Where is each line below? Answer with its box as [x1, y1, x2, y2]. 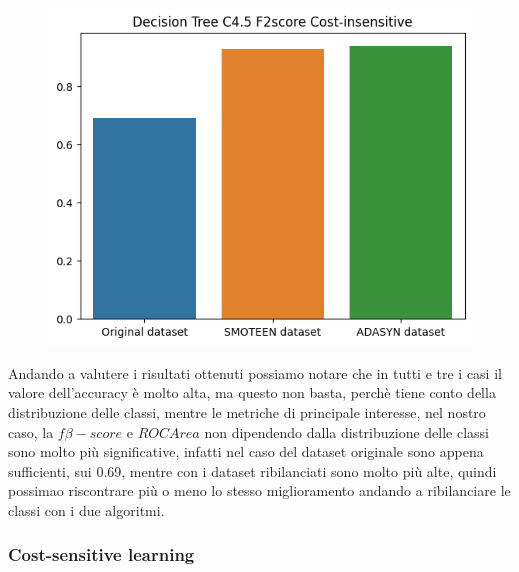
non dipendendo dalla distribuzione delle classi [204, 421, 489, 442]
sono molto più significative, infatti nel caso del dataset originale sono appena [8, 441, 484, 462]
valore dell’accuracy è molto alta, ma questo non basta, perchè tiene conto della [8, 382, 496, 403]
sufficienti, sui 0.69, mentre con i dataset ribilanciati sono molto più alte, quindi [8, 460, 497, 481]
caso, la [8, 421, 54, 442]
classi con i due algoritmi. [8, 499, 165, 520]
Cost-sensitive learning [8, 542, 195, 567]
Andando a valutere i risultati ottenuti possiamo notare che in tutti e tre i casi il [8, 362, 502, 383]
